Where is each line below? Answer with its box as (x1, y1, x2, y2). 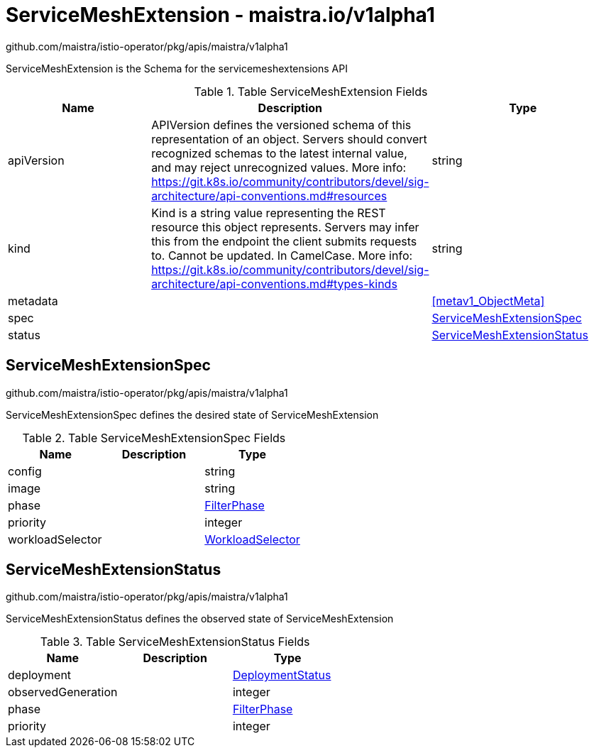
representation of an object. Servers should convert (151, 131, 427, 146)
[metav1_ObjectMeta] (431, 293, 545, 308)
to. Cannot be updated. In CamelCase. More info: (151, 248, 413, 263)
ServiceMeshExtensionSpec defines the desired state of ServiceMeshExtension (6, 408, 379, 421)
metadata (8, 293, 58, 308)
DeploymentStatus (232, 668, 331, 683)
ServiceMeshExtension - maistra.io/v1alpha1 (6, 3, 435, 27)
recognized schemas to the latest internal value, (151, 145, 407, 160)
